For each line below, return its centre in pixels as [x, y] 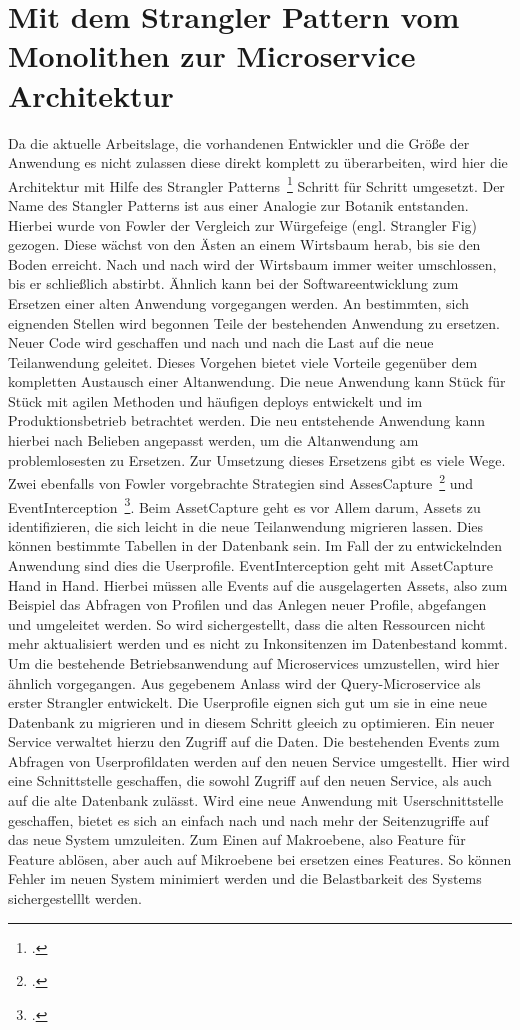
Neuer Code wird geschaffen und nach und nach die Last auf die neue [221, 342]
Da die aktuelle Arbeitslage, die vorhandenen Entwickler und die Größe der [239, 142]
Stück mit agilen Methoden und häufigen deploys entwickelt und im [215, 400]
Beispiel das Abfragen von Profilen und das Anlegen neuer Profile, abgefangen [247, 604]
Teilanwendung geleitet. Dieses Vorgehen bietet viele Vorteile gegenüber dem [243, 361]
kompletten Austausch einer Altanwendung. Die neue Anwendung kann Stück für [257, 381]
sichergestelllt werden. [75, 898]
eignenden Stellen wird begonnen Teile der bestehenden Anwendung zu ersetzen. [254, 322]
